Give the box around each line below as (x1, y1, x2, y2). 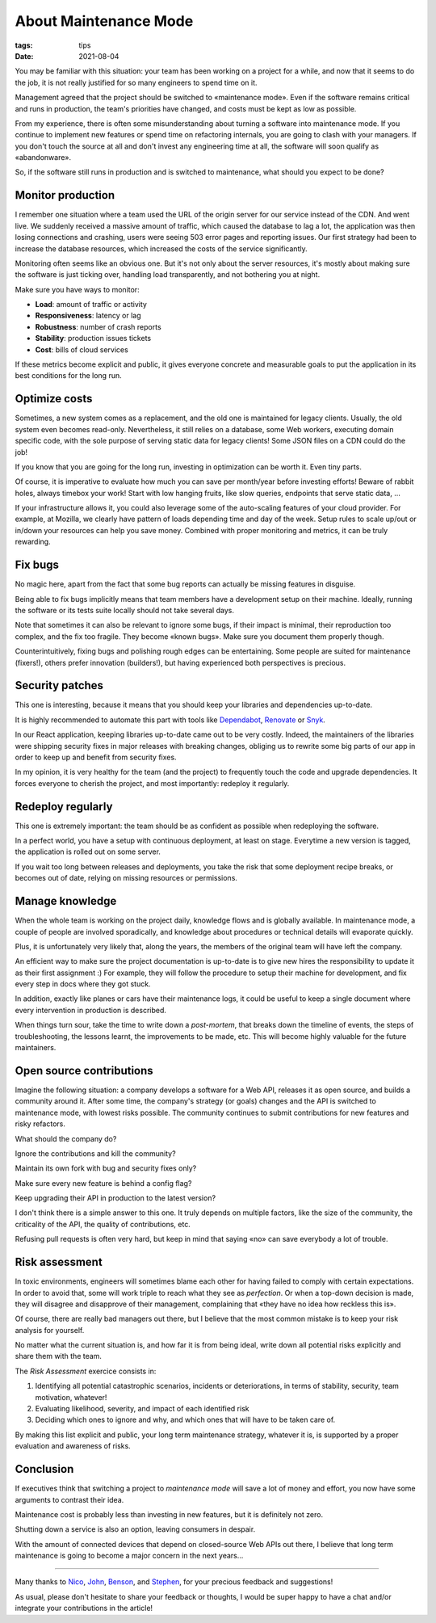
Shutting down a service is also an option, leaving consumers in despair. (15, 1524, 256, 1534)
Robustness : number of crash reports (35, 322, 161, 331)
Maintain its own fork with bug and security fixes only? (15, 1163, 197, 1173)
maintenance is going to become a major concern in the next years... (15, 1551, 244, 1561)
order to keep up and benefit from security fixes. (15, 752, 177, 762)
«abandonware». (15, 153, 72, 162)
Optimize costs (15, 392, 93, 406)
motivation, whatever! (35, 1392, 107, 1402)
